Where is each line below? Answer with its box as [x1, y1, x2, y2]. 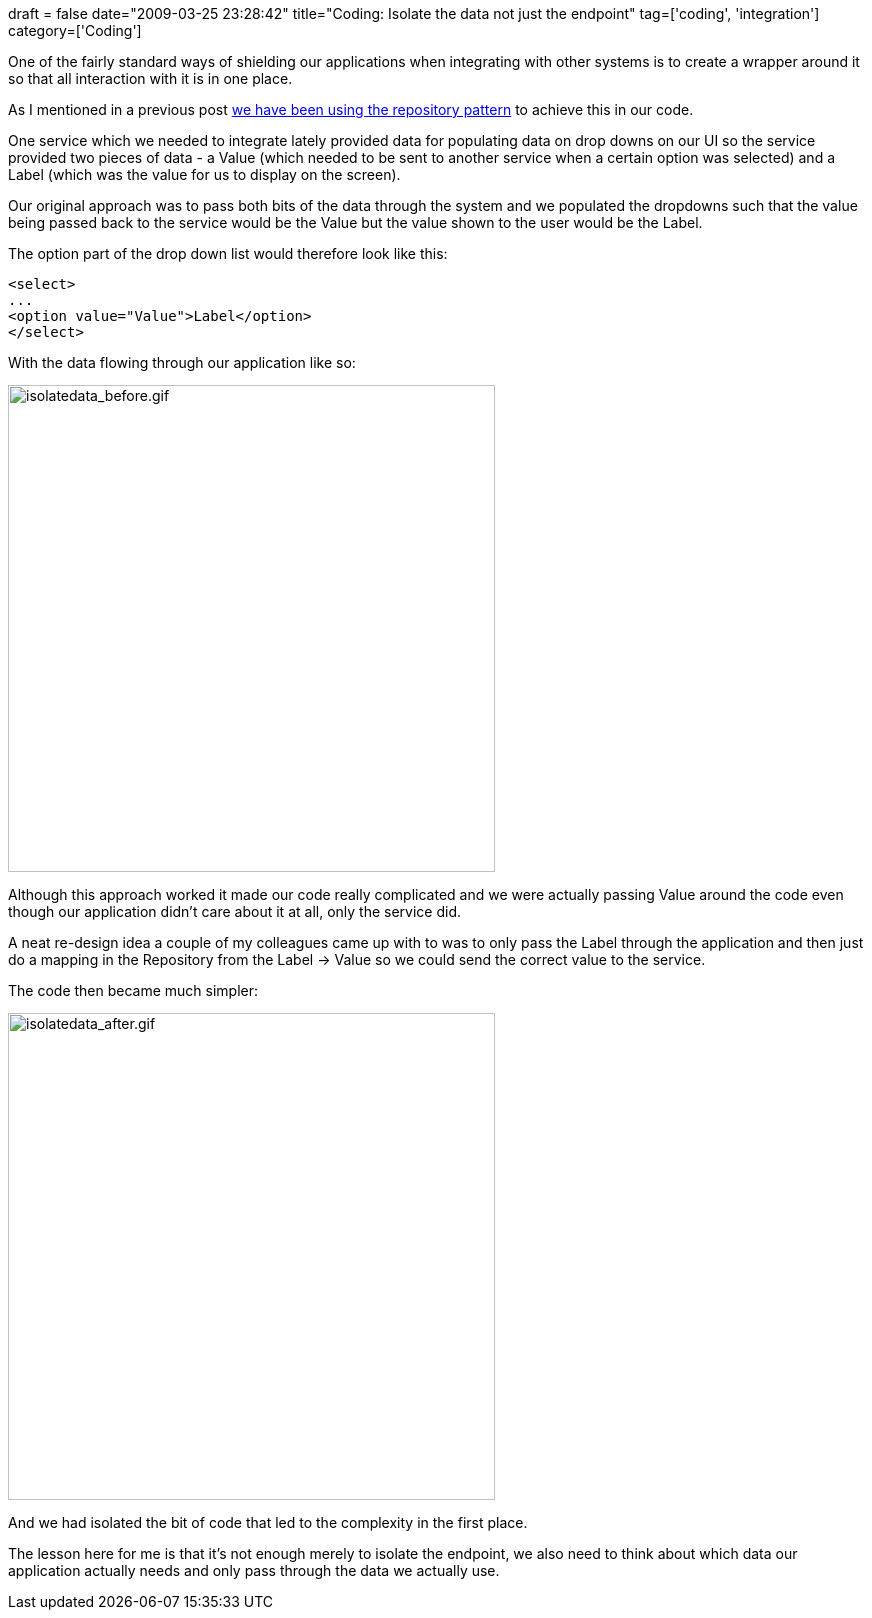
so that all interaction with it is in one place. [8, 70, 293, 87]
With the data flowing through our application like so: [8, 354, 356, 371]
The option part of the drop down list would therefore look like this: [8, 245, 448, 262]
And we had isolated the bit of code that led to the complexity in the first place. [8, 1514, 528, 1531]
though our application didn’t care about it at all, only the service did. [8, 903, 461, 920]
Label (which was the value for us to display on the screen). [8, 166, 401, 183]
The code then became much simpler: [8, 982, 259, 999]
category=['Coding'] [8, 22, 142, 39]
